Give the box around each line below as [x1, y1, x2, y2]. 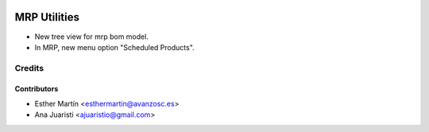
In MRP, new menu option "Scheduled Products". [34, 42, 195, 52]
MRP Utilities [14, 10, 79, 24]
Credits [14, 62, 44, 73]
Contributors [14, 84, 59, 94]
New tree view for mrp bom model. [34, 32, 149, 41]
